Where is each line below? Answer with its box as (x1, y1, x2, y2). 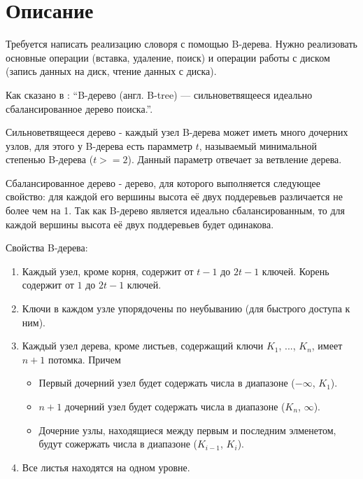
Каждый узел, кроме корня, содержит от (22, 263, 194, 278)
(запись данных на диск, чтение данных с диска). (6, 64, 217, 78)
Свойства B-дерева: (6, 240, 88, 255)
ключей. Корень (262, 263, 329, 278)
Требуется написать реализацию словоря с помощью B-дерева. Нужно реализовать (6, 36, 357, 51)
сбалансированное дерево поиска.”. (6, 101, 153, 116)
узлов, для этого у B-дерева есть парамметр (6, 138, 193, 153)
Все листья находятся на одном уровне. (22, 459, 190, 474)
